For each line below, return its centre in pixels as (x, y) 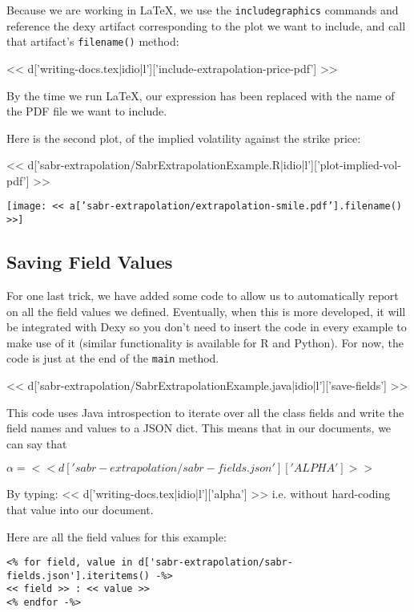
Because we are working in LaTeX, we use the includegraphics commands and (203, 10)
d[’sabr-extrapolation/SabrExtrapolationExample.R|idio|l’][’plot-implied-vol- (214, 165)
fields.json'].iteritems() (78, 576)
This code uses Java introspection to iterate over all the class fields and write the (205, 412)
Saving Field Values (90, 262)
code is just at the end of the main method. (113, 358)
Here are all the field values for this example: (117, 536)
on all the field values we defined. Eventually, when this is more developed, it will (206, 311)
